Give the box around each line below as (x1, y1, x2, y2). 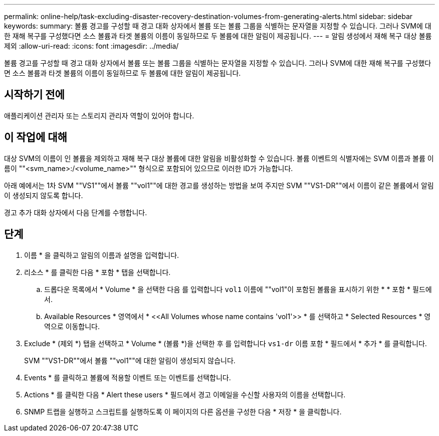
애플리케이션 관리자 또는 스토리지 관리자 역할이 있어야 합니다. (4, 111, 194, 120)
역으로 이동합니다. (44, 322, 100, 331)
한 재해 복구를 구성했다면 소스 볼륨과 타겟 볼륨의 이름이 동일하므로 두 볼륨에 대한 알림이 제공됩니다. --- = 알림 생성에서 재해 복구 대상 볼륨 (4, 32, 432, 40)
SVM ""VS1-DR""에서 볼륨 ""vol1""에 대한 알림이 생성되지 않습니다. (24, 356, 236, 365)
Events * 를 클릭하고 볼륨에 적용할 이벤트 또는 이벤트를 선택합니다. (24, 373, 231, 382)
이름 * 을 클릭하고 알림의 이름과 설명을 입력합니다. (24, 250, 179, 259)
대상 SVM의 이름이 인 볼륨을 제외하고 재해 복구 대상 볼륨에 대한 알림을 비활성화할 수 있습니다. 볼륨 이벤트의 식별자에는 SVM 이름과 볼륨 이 (4, 154, 434, 163)
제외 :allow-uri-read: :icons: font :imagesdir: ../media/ (4, 42, 179, 50)
